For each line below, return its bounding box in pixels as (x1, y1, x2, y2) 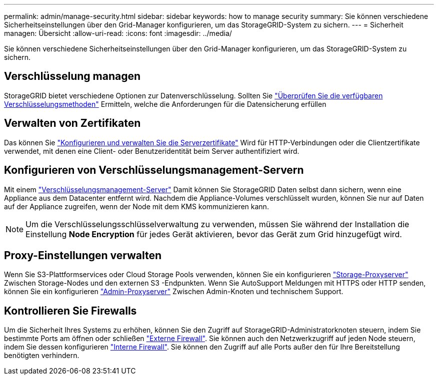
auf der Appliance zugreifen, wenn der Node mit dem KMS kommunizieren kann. (4, 202, 269, 211)
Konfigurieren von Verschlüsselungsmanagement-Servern (4, 164, 304, 177)
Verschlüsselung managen (4, 70, 140, 83)
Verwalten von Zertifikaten (4, 117, 141, 130)
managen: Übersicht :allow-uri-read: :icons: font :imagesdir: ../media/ (4, 29, 232, 37)
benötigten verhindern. (4, 351, 79, 360)
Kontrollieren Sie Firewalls (4, 304, 137, 317)
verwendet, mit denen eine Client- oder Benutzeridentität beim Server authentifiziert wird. (4, 146, 299, 155)
